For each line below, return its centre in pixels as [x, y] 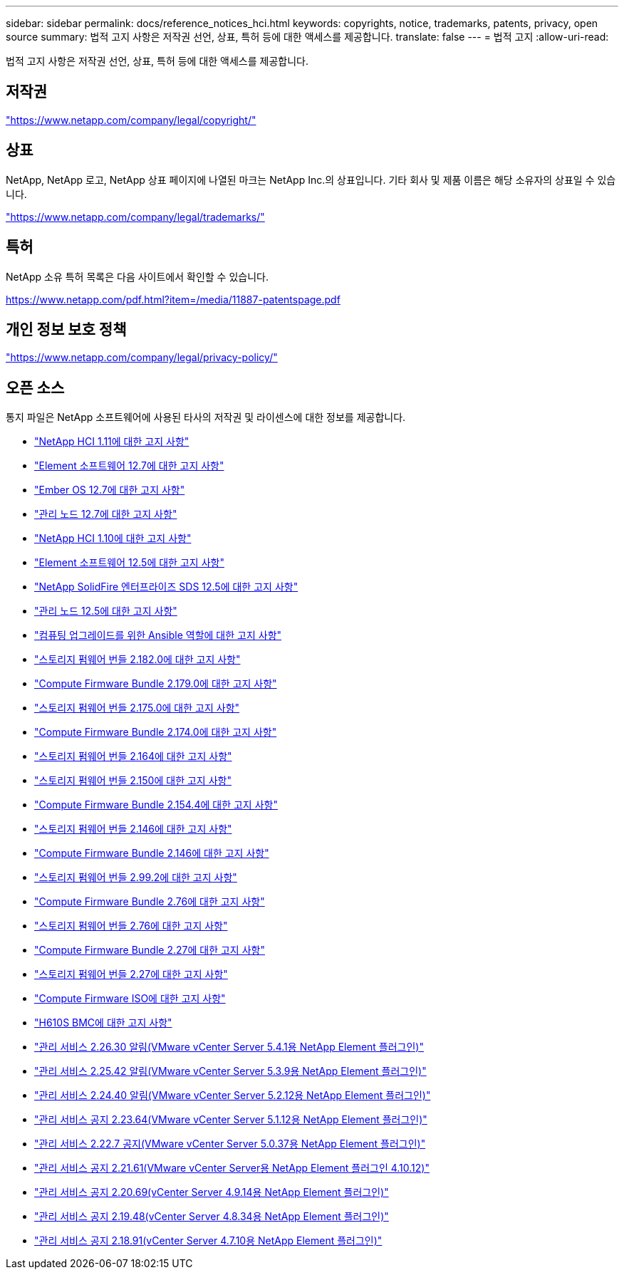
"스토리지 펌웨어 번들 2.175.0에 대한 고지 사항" [137, 708]
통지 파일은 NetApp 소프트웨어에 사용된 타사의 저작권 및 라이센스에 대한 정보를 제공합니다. [206, 417]
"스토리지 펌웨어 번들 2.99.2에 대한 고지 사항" [136, 878]
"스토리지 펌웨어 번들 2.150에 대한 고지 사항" [133, 781]
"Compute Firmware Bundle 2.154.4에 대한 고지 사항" [156, 805]
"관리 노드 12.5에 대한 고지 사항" [106, 611]
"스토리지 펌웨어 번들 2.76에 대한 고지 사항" [131, 926]
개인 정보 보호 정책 [66, 329]
